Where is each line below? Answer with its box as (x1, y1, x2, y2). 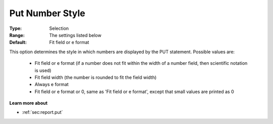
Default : (9, 39, 27, 46)
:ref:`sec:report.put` (22, 109, 63, 115)
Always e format (34, 81, 69, 88)
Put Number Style (9, 8, 85, 19)
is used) (34, 67, 52, 73)
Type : (9, 25, 22, 31)
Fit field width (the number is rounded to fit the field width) (34, 74, 157, 80)
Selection (49, 25, 69, 31)
